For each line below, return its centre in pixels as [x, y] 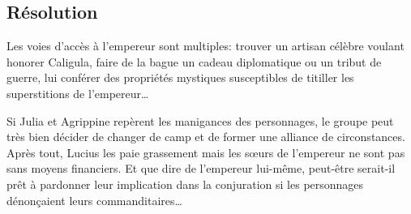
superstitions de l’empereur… [78, 93]
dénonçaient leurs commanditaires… [94, 200]
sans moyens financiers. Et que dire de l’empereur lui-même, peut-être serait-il [201, 168]
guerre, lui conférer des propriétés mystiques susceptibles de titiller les [180, 77]
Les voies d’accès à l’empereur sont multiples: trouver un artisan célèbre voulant [205, 46]
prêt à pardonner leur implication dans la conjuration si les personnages [185, 184]
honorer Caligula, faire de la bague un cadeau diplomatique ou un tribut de [194, 61]
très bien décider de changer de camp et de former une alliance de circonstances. [206, 137]
